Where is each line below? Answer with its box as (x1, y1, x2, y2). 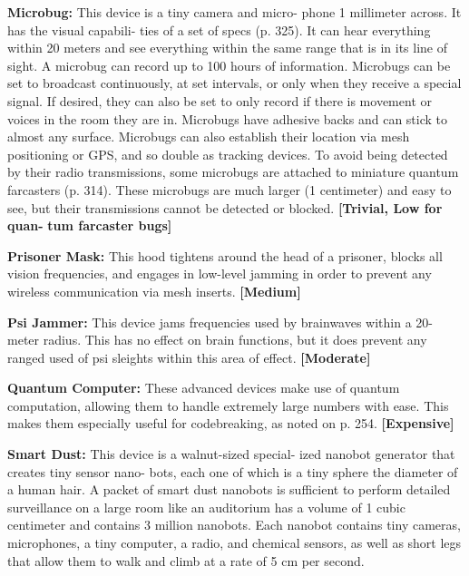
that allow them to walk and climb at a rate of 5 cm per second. (7, 551, 365, 570)
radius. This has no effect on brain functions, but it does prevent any (43, 330, 427, 349)
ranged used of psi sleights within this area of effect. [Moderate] (7, 347, 371, 366)
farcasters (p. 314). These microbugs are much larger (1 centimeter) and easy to (7, 180, 452, 199)
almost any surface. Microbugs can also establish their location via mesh (7, 127, 410, 146)
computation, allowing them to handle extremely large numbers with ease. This (7, 395, 449, 415)
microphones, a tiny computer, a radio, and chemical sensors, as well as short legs (7, 533, 462, 552)
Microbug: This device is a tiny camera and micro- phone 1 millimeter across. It (7, 3, 462, 21)
